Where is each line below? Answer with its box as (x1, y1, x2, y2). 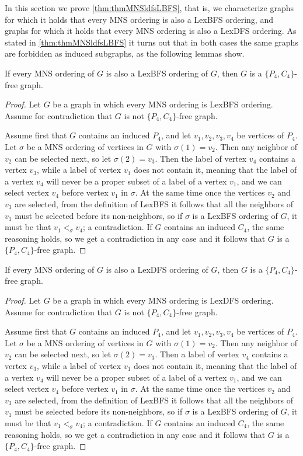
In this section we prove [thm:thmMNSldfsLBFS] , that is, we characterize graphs (5, 2, 294, 13)
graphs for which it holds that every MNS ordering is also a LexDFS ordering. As (5, 25, 297, 37)
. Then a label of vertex (155, 348, 239, 360)
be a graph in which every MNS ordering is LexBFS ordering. (53, 98, 273, 110)
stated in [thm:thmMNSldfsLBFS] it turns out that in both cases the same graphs (5, 36, 298, 48)
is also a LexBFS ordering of (106, 67, 208, 79)
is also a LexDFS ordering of (106, 263, 208, 275)
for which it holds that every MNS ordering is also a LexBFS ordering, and (5, 13, 273, 25)
